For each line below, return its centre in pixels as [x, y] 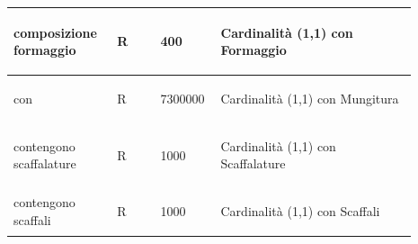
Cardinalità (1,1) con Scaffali [300, 211]
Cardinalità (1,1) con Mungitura [310, 98]
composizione [55, 32]
